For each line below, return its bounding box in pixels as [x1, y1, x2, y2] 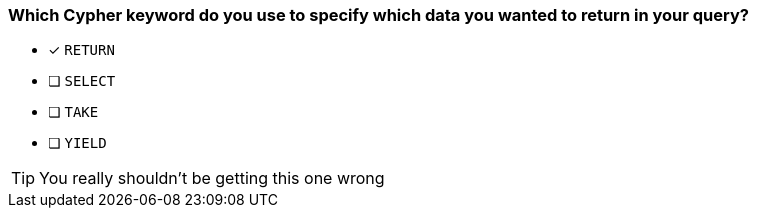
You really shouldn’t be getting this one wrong [39, 168, 385, 189]
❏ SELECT [48, 72, 116, 90]
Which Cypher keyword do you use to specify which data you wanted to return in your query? [8, 5, 749, 25]
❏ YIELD [48, 134, 107, 152]
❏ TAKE [48, 103, 99, 121]
